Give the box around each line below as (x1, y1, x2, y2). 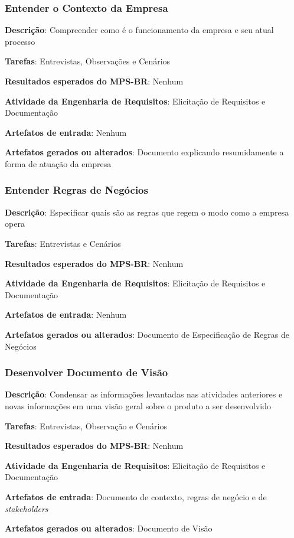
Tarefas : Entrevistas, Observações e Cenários (5, 55, 171, 67)
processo (5, 35, 35, 47)
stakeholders (5, 502, 48, 514)
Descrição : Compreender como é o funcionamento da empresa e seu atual (5, 24, 274, 36)
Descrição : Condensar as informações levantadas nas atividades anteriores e (5, 388, 283, 400)
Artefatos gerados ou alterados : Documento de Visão (5, 522, 213, 534)
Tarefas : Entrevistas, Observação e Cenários (5, 419, 168, 432)
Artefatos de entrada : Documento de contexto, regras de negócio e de (5, 490, 267, 503)
